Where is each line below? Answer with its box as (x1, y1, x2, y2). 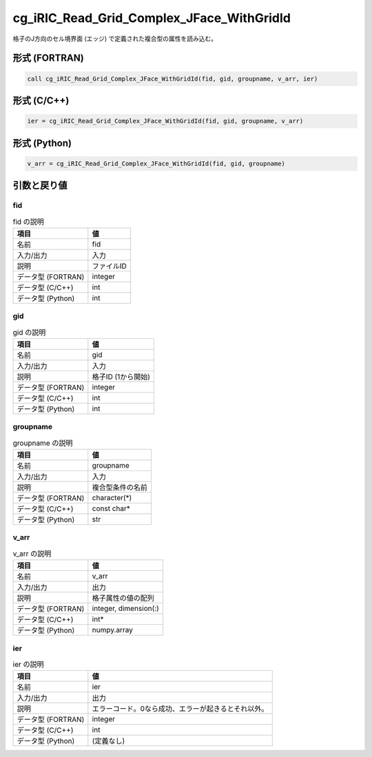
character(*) (92, 493, 132, 503)
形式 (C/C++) (12, 94, 70, 106)
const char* (92, 504, 131, 513)
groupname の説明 (12, 438, 73, 448)
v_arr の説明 (12, 549, 52, 559)
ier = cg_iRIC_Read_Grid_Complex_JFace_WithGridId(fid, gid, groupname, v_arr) (27, 117, 304, 125)
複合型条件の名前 (92, 483, 148, 492)
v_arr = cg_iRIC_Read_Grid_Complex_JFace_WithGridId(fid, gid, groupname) (27, 159, 286, 167)
